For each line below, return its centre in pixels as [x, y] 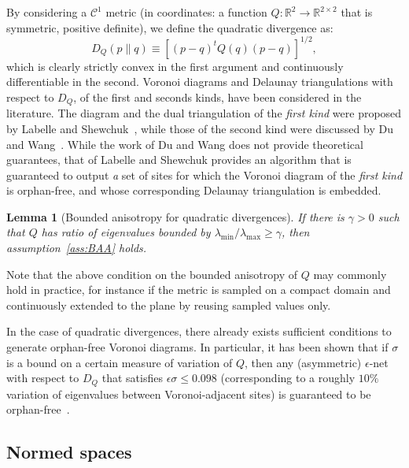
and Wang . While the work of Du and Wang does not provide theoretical [185, 144]
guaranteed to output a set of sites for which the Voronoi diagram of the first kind [204, 175]
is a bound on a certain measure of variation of [120, 362]
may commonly [350, 274]
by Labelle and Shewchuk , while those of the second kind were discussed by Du [200, 128]
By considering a [47, 12]
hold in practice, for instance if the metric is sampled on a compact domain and [199, 290]
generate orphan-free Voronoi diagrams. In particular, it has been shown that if [197, 347]
